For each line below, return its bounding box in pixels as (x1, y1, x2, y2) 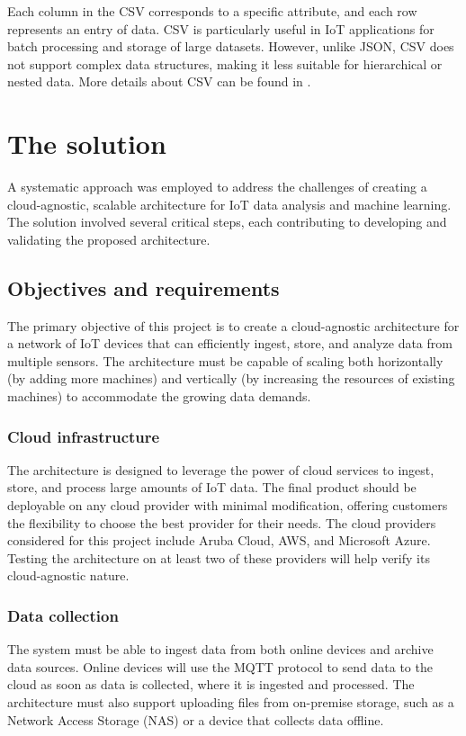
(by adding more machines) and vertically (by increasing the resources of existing (7, 369, 455, 388)
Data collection (7, 604, 119, 626)
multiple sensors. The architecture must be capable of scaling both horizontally (7, 351, 444, 370)
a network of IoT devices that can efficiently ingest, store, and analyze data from (7, 334, 453, 353)
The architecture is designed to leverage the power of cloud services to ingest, (7, 460, 435, 479)
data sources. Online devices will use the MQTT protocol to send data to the (7, 657, 433, 676)
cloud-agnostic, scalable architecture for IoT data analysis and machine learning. (7, 194, 452, 213)
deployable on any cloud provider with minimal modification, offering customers (7, 496, 448, 515)
